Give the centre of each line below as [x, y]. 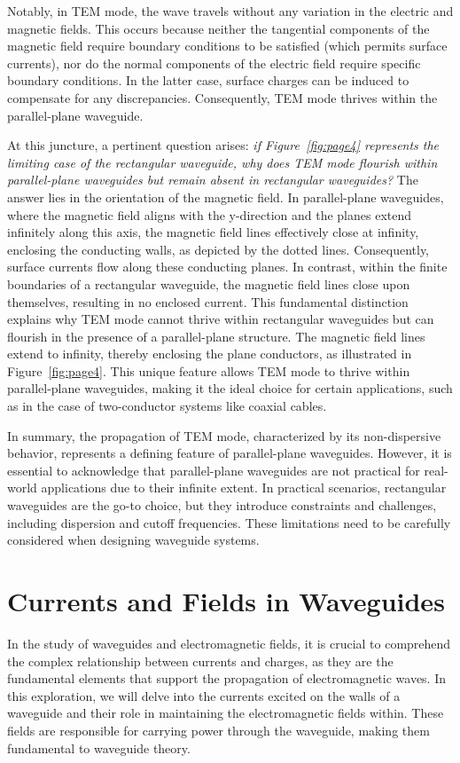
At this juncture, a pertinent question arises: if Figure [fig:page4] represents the [223, 145]
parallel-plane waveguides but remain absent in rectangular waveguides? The [213, 180]
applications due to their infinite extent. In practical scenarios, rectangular [244, 488]
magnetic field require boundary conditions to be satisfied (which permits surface [227, 46]
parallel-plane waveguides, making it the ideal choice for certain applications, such [230, 388]
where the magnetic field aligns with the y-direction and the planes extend [210, 214]
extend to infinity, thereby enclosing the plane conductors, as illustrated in [210, 354]
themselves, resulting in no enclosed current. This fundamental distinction [208, 301]
